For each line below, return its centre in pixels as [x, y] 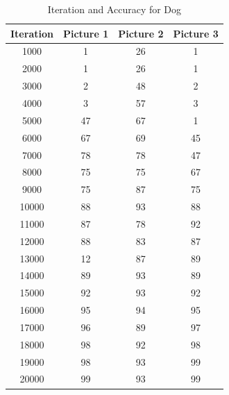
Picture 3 [196, 33]
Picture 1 [86, 33]
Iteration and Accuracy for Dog [114, 9]
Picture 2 [141, 33]
